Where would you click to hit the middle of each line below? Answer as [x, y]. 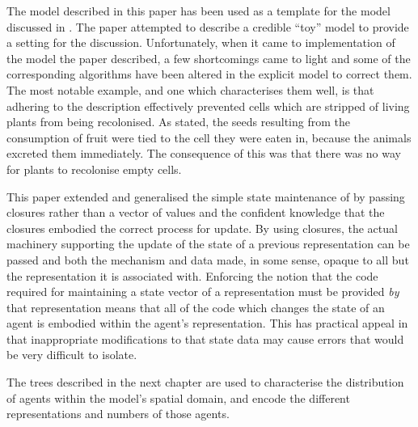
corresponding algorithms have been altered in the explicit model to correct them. [209, 74]
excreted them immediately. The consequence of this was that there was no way [204, 153]
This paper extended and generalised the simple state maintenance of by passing [206, 196]
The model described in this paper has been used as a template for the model [198, 11]
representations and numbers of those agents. [118, 414]
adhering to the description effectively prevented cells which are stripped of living [208, 106]
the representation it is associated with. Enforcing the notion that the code [192, 275]
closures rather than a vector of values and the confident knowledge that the [196, 212]
